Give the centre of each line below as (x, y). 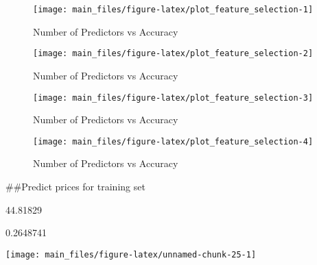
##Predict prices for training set (75, 186)
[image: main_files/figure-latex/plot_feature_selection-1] (173, 10)
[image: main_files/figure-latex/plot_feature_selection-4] (173, 141)
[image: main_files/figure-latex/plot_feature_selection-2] (173, 54)
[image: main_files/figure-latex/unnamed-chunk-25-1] (131, 254)
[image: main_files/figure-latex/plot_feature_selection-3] (173, 98)
